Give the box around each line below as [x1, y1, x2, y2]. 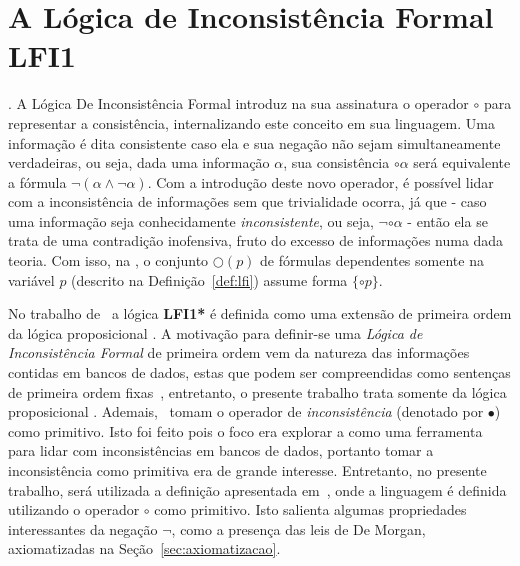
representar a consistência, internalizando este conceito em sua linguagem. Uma [8, 112, 495, 133]
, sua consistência [283, 152, 390, 173]
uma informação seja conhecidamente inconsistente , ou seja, [8, 210, 374, 231]
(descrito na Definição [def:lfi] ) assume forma [71, 269, 348, 290]
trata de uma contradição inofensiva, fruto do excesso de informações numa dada [8, 230, 504, 251]
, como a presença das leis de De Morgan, [171, 518, 426, 539]
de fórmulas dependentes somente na [260, 250, 484, 271]
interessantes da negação [8, 518, 158, 539]
